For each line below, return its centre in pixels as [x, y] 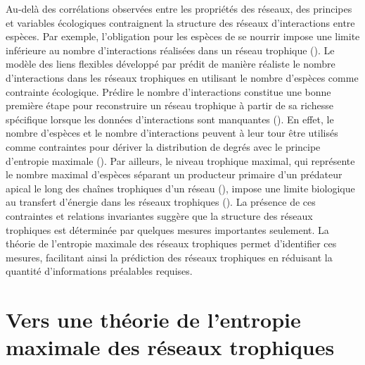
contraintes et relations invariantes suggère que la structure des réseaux [159, 215]
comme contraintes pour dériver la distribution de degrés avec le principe [163, 146]
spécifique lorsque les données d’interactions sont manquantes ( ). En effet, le [170, 119]
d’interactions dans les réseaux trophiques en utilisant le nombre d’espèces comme [182, 77]
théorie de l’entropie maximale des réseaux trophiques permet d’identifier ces [171, 243]
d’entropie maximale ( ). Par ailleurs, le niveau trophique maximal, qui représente [180, 160]
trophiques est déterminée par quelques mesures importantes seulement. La [167, 229]
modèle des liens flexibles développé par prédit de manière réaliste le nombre [171, 64]
